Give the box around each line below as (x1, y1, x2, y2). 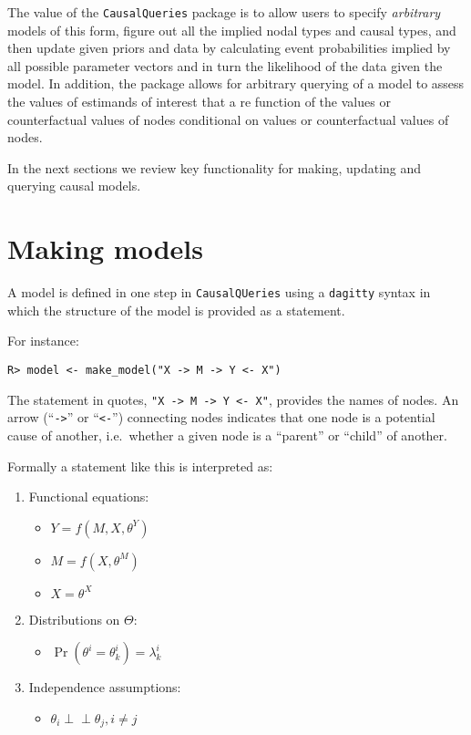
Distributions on (28, 609, 120, 628)
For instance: (7, 331, 79, 350)
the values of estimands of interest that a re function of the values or (7, 92, 391, 111)
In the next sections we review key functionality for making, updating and (7, 158, 422, 177)
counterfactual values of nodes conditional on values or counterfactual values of (7, 109, 449, 129)
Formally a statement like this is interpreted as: (7, 456, 273, 475)
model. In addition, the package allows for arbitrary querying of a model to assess (7, 74, 465, 93)
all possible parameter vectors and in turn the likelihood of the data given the (7, 56, 443, 75)
